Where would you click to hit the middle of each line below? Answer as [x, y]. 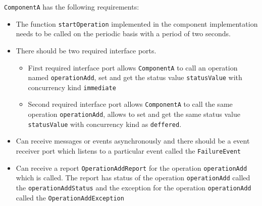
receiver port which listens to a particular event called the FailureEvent [128, 151]
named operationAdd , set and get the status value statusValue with [135, 77]
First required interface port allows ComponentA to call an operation [133, 67]
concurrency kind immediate [72, 87]
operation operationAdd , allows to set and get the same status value [134, 114]
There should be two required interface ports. [86, 50]
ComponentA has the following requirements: [72, 7]
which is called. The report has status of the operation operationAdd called [133, 178]
